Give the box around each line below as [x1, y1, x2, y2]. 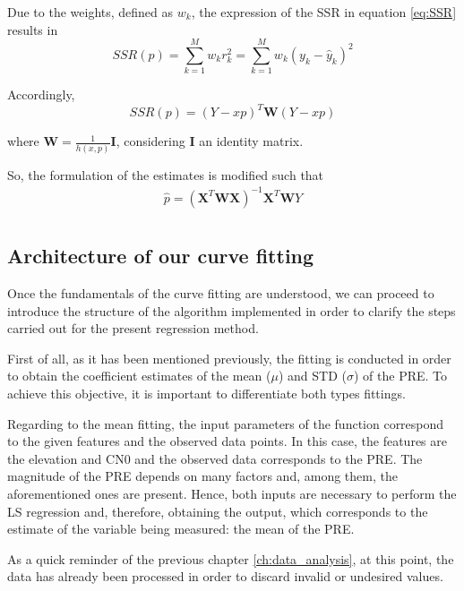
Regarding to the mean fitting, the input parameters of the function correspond [7, 414, 444, 433]
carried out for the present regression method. [7, 319, 259, 338]
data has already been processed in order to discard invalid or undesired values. [7, 567, 443, 586]
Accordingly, [7, 85, 75, 104]
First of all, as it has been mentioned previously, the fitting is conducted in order [7, 348, 451, 367]
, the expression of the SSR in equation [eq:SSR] [191, 3, 457, 21]
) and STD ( [278, 366, 347, 385]
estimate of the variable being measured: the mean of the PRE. [7, 519, 355, 538]
